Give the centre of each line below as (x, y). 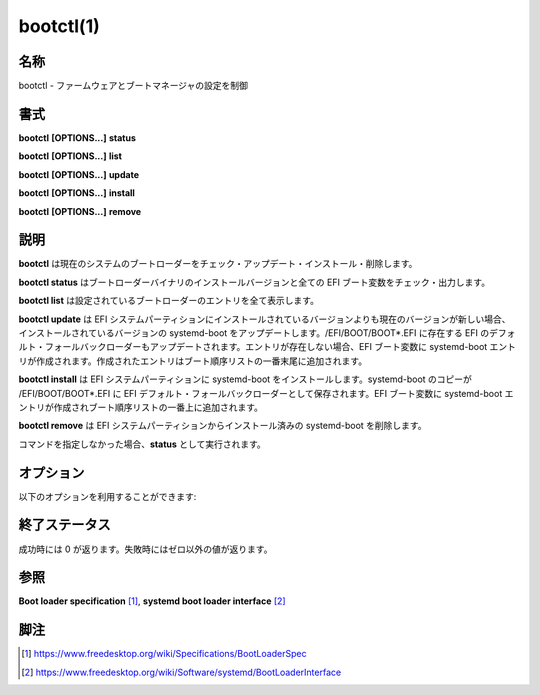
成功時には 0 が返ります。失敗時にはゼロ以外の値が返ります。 (145, 549)
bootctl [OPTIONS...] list (70, 156)
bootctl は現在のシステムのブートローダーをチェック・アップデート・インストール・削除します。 (218, 264)
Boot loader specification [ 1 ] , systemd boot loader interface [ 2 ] (152, 601)
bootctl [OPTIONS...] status (77, 137)
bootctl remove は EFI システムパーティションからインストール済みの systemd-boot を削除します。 (222, 426)
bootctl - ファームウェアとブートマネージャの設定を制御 (133, 86)
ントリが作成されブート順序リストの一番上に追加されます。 (141, 407)
